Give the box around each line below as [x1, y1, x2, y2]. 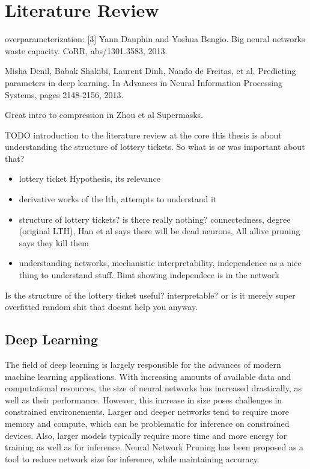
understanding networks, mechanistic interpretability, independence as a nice [19, 256, 302, 269]
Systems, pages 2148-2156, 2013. [5, 88, 124, 101]
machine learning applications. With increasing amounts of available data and [5, 370, 291, 382]
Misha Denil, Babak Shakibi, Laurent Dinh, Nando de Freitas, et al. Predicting [5, 64, 296, 77]
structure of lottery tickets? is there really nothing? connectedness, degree [19, 213, 291, 225]
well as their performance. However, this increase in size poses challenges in [5, 393, 282, 406]
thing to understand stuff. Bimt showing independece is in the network [19, 269, 279, 281]
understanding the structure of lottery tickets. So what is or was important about [5, 140, 305, 153]
